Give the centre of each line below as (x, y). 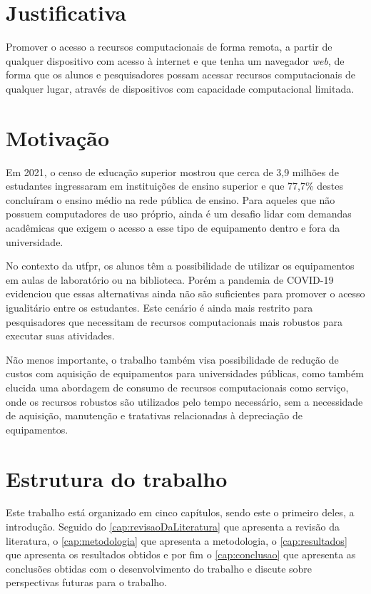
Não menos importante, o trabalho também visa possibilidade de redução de (172, 359)
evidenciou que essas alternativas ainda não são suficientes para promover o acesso (185, 293)
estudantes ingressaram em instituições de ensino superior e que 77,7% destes (174, 186)
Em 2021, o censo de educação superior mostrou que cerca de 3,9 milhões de (172, 171)
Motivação (58, 137)
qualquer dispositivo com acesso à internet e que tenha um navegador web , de (175, 60)
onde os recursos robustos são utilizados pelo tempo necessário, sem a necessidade (184, 401)
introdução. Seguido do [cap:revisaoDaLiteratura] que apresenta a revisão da (173, 527)
